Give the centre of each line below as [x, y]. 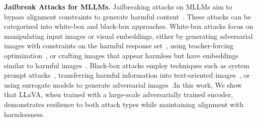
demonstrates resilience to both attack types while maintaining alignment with [124, 104]
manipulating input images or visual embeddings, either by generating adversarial [128, 36]
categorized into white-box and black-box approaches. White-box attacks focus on [129, 26]
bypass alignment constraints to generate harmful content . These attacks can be [128, 16]
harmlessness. [24, 114]
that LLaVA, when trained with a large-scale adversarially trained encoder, [119, 94]
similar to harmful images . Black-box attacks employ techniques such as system [127, 65]
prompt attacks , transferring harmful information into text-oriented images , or [127, 75]
